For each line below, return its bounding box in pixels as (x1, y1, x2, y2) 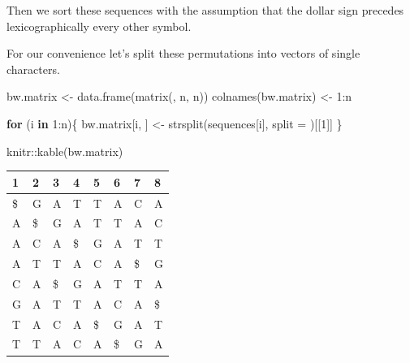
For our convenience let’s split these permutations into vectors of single (6, 45, 360, 62)
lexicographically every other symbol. (6, 17, 192, 34)
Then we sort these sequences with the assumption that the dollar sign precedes (6, 2, 404, 18)
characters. (6, 60, 60, 77)
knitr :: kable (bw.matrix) (6, 142, 123, 159)
